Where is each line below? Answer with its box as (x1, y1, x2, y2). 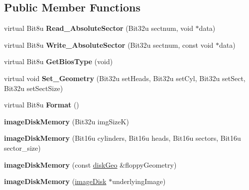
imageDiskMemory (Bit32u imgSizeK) (4, 116, 129, 126)
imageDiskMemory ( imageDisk (4, 176, 107, 187)
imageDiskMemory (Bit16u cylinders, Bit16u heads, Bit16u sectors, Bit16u (4, 133, 241, 143)
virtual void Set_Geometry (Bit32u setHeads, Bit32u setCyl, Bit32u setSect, (4, 73, 246, 83)
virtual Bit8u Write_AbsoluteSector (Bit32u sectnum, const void (4, 39, 214, 50)
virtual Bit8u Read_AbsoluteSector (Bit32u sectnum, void (4, 23, 193, 33)
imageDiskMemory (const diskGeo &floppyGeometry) (4, 159, 177, 170)
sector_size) (4, 142, 41, 153)
